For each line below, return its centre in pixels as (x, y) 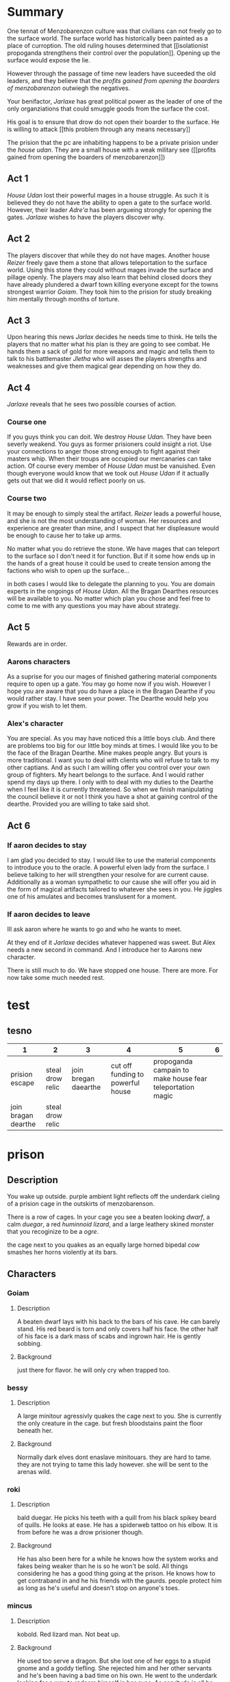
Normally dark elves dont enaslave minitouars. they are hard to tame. (114, 1457)
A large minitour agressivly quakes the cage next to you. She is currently (119, 1416)
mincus (20, 1606)
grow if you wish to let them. (47, 705)
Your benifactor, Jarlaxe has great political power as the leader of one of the (115, 101)
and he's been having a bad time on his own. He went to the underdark (117, 1675)
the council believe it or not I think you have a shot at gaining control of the (112, 797)
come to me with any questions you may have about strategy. (94, 605)
